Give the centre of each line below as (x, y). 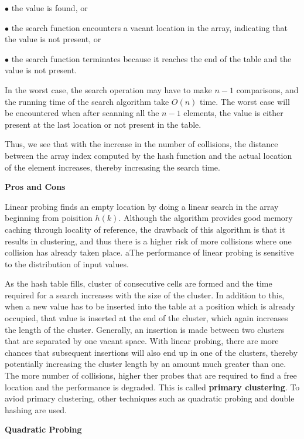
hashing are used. (36, 409)
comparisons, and (267, 89)
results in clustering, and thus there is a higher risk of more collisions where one (148, 241)
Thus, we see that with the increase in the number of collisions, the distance (141, 144)
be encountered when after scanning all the (82, 113)
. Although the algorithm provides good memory (206, 218)
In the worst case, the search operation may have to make (108, 89)
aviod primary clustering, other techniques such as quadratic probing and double (150, 398)
